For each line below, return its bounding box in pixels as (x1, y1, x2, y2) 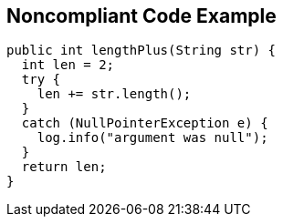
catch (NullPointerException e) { (21, 116, 268, 131)
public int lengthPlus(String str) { (6, 43, 277, 58)
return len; (21, 159, 107, 175)
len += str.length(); (37, 87, 192, 102)
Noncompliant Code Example (6, 5, 277, 27)
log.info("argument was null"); (37, 130, 268, 146)
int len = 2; (21, 57, 115, 73)
